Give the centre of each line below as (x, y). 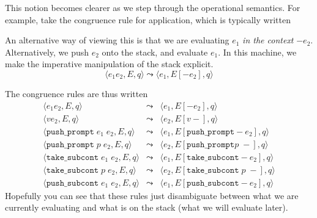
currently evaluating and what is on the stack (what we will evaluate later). (147, 207)
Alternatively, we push (47, 52)
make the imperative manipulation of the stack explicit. (109, 64)
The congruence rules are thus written (76, 93)
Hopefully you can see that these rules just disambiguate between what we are (152, 195)
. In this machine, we (257, 52)
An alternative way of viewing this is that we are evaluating (117, 40)
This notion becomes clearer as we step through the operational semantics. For (153, 7)
